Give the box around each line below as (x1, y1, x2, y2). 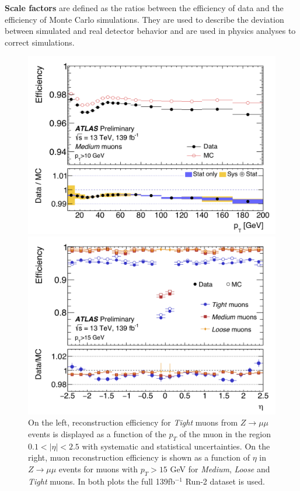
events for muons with (58, 462, 138, 475)
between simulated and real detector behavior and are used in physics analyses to (5, 25, 296, 37)
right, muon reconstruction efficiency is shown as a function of (28, 451, 250, 464)
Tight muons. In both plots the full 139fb (28, 475, 175, 487)
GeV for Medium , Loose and (170, 462, 270, 475)
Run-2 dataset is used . (185, 475, 265, 487)
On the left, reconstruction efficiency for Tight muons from (28, 416, 238, 428)
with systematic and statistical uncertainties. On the (82, 440, 270, 452)
